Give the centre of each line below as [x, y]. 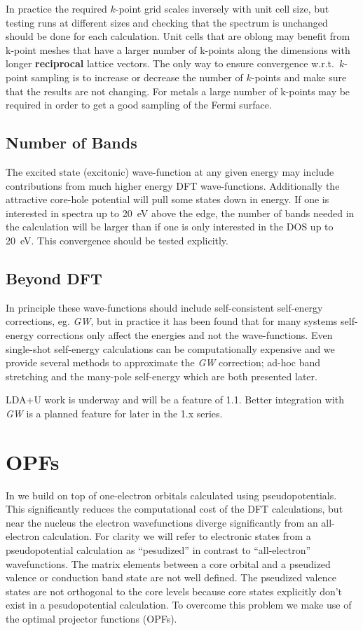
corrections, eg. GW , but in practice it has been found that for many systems [172, 321]
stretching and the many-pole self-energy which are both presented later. [162, 376]
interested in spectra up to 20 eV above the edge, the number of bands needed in [180, 213]
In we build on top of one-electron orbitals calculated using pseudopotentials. [171, 495]
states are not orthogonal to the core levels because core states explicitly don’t [174, 591]
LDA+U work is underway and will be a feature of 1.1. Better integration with [175, 400]
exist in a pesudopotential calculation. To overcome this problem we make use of [179, 605]
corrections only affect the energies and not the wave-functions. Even [185, 334]
